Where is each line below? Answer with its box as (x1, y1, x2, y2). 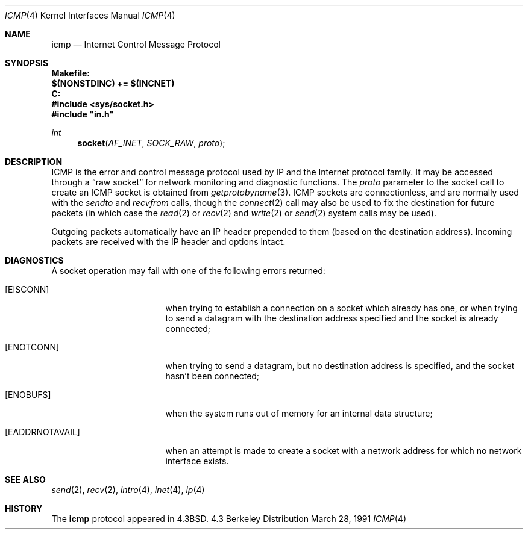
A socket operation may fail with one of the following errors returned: (51, 265, 325, 276)
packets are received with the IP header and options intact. (51, 237, 286, 247)
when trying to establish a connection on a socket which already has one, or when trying (165, 303, 518, 313)
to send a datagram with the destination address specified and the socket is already (165, 313, 498, 323)
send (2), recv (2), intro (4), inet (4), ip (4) (51, 485, 205, 495)
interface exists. (165, 456, 229, 466)
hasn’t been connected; (165, 371, 260, 381)
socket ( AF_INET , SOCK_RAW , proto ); (77, 138, 225, 148)
